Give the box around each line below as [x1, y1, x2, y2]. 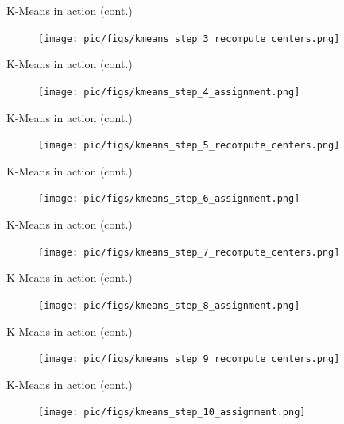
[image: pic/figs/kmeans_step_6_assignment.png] [38, 193, 300, 205]
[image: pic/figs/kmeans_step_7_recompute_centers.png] [38, 246, 340, 258]
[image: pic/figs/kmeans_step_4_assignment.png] [38, 86, 300, 98]
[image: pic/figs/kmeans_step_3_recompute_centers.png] [38, 33, 340, 44]
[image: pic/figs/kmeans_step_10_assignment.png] [38, 407, 306, 418]
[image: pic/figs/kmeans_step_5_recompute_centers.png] [38, 140, 340, 152]
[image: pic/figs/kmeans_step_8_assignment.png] [38, 299, 300, 311]
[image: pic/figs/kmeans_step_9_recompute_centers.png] [38, 353, 340, 365]
